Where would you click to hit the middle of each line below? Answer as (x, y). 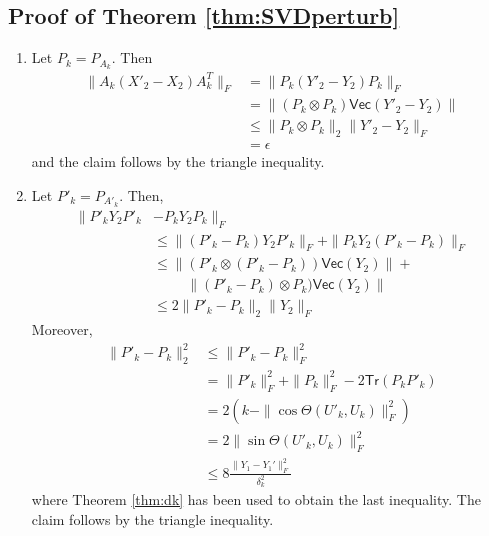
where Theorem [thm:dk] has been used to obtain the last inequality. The (256, 499)
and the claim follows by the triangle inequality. (178, 161)
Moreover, (62, 329)
